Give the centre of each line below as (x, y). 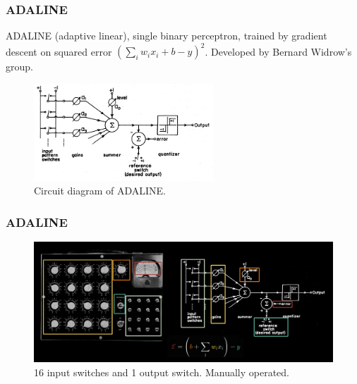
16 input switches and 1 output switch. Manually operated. (162, 372)
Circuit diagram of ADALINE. (100, 191)
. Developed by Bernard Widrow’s (278, 51)
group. (19, 67)
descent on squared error (59, 51)
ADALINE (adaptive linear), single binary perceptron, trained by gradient (167, 36)
